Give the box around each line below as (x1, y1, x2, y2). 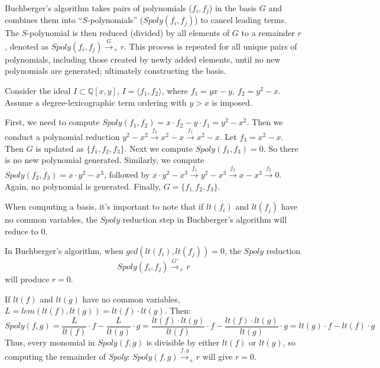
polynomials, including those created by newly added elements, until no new (5, 53, 281, 65)
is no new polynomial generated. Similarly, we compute (5, 154, 204, 166)
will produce (5, 273, 50, 285)
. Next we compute (124, 142, 193, 154)
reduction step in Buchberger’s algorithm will (122, 213, 287, 226)
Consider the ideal (5, 84, 71, 97)
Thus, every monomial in (5, 336, 95, 348)
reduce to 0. (5, 224, 48, 237)
